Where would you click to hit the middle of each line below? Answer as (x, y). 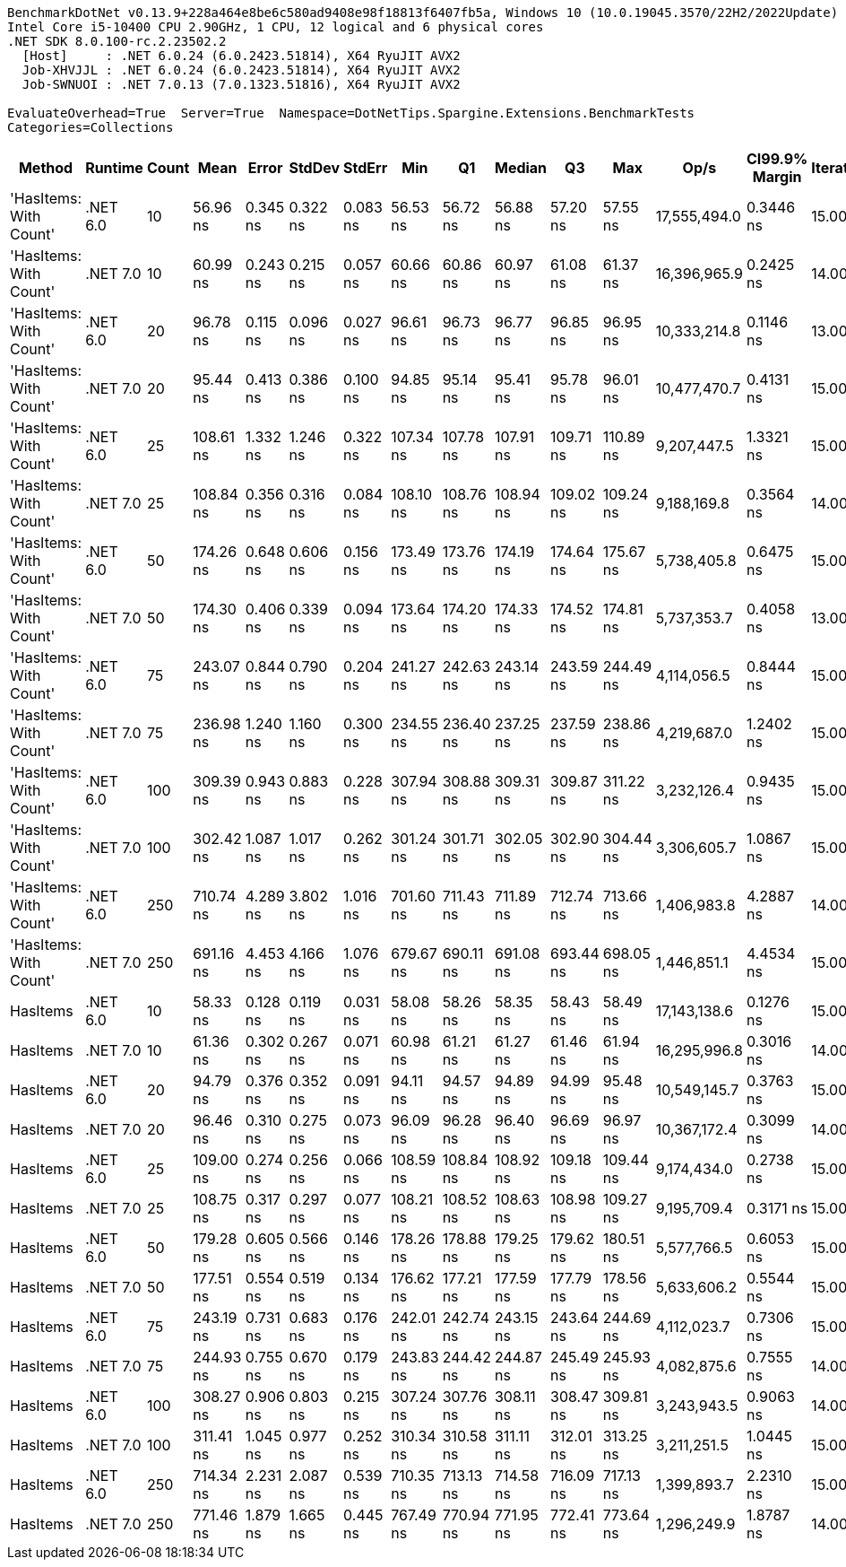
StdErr (366, 168)
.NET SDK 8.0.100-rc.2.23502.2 (117, 41)
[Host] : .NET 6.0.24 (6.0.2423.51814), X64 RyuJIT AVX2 (241, 56)
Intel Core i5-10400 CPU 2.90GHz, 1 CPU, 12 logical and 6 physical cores (276, 27)
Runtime (114, 168)
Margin (777, 177)
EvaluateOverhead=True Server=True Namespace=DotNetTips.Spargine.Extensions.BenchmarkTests (351, 113)
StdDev (315, 168)
